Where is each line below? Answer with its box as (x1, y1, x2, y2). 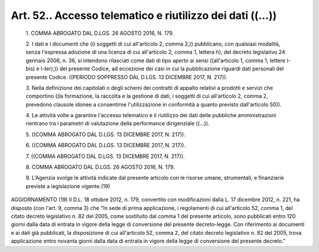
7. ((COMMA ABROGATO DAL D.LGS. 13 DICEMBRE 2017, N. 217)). (25, 153, 185, 160)
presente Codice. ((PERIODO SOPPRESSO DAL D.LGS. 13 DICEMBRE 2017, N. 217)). (25, 73, 227, 80)
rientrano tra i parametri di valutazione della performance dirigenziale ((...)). (25, 120, 210, 127)
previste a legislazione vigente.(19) (25, 182, 110, 189)
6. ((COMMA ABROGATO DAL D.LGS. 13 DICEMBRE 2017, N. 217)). (25, 142, 186, 149)
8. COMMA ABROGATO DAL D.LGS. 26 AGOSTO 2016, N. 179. (25, 163, 175, 171)
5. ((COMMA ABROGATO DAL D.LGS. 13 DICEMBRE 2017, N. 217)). (25, 131, 185, 138)
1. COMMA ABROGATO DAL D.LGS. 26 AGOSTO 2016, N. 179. (25, 30, 174, 37)
